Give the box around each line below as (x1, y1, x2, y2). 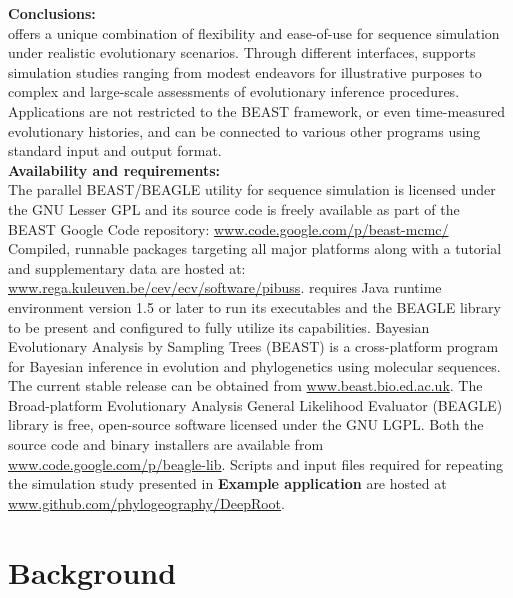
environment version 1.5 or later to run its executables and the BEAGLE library (8, 296, 501, 317)
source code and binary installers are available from (8, 434, 324, 455)
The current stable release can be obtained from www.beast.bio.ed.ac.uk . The (8, 375, 483, 396)
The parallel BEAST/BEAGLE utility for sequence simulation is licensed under (8, 179, 496, 200)
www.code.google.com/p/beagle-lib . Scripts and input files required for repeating (8, 453, 504, 474)
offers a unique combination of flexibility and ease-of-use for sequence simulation (8, 22, 500, 43)
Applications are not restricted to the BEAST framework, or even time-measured (8, 100, 506, 121)
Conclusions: (8, 3, 96, 23)
